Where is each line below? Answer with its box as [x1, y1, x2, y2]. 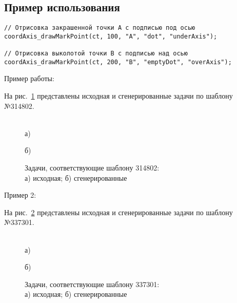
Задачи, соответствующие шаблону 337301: [25, 278, 160, 289]
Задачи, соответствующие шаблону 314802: [25, 162, 160, 173]
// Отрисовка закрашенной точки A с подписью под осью [4, 24, 195, 32]
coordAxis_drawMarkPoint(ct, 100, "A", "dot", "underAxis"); [4, 32, 218, 40]
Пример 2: [4, 190, 36, 200]
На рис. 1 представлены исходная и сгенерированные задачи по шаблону [4, 90, 233, 101]
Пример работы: [4, 73, 54, 84]
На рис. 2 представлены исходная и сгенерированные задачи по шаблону [4, 206, 233, 217]
